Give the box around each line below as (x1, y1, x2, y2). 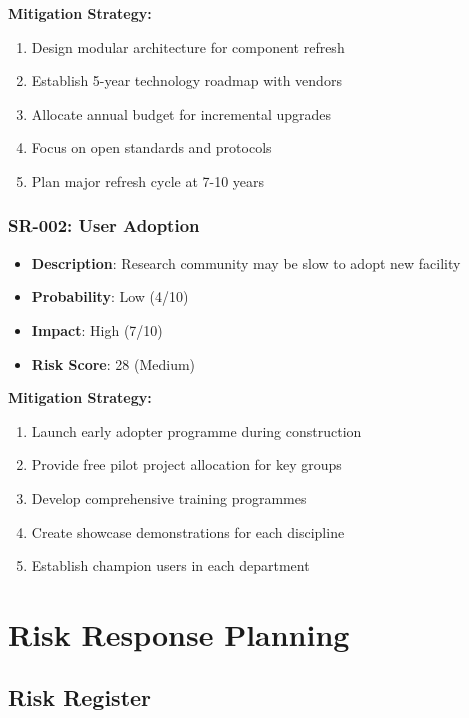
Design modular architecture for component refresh (31, 36, 345, 57)
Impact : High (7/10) (31, 319, 163, 340)
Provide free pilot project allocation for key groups (31, 454, 342, 475)
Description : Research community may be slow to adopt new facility (31, 252, 461, 273)
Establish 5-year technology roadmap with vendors (31, 70, 342, 91)
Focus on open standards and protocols (31, 137, 272, 158)
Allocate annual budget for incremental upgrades (31, 103, 332, 124)
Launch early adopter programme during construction (31, 420, 362, 441)
